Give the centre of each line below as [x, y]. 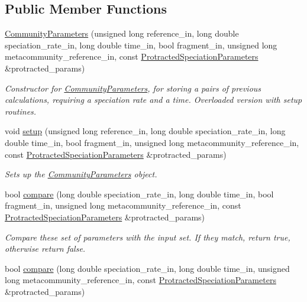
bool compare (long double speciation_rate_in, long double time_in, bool [139, 194]
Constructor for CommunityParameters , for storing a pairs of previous [133, 88]
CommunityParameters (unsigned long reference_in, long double [122, 33]
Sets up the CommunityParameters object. [81, 174]
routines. [21, 111]
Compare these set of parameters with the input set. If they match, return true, [148, 237]
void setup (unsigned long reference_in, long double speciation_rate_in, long [145, 131]
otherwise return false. [45, 249]
